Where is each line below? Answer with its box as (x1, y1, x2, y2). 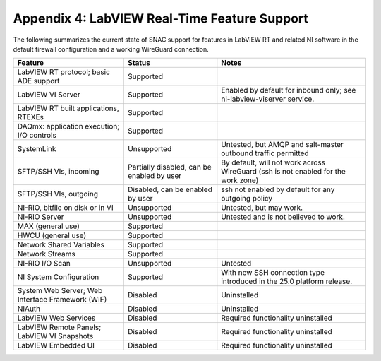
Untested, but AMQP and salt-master (221, 140, 344, 150)
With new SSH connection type (221, 268, 325, 278)
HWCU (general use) (17, 230, 87, 240)
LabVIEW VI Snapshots (17, 331, 94, 341)
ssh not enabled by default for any (221, 184, 335, 194)
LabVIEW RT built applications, (17, 103, 119, 113)
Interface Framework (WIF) (17, 295, 107, 304)
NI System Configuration (17, 272, 99, 282)
